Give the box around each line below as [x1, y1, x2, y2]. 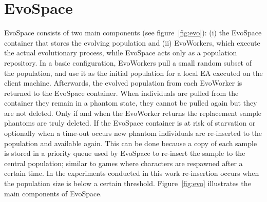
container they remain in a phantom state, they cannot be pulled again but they [4, 97, 257, 108]
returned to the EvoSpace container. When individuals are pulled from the [4, 87, 239, 98]
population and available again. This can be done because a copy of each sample [4, 137, 257, 148]
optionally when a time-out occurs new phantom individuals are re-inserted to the [4, 128, 262, 138]
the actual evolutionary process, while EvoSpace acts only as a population [4, 47, 237, 58]
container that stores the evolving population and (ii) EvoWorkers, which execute [4, 37, 260, 48]
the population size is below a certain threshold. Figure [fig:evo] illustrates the [4, 178, 251, 189]
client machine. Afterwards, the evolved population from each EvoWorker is [4, 77, 242, 88]
